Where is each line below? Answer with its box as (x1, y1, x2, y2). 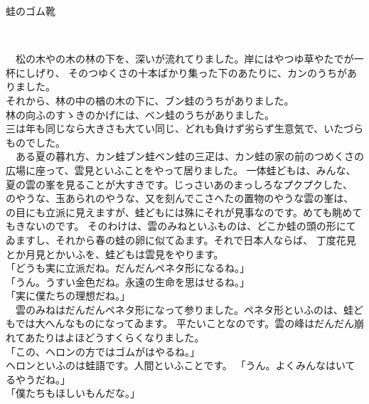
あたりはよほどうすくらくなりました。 (25, 330, 205, 345)
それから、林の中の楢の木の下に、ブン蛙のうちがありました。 (6, 92, 294, 107)
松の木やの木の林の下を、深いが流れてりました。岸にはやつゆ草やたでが (15, 51, 354, 66)
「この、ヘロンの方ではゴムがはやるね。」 (6, 344, 200, 358)
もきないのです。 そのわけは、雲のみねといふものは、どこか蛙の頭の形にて (6, 218, 356, 233)
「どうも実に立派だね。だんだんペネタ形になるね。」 (6, 260, 250, 275)
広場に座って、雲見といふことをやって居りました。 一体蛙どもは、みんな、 (6, 162, 356, 177)
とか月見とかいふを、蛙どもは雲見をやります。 (6, 246, 224, 261)
